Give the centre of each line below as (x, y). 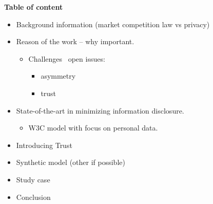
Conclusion (33, 197)
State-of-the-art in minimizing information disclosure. (100, 110)
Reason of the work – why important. (75, 41)
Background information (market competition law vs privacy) (113, 24)
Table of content (34, 7)
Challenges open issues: (67, 58)
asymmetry (58, 76)
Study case (33, 179)
